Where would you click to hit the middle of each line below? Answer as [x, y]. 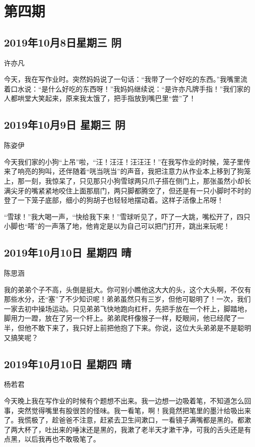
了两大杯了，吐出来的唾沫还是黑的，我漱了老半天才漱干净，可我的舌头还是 [124, 429]
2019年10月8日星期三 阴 [63, 42]
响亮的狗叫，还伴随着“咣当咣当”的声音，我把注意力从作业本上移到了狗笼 [134, 171]
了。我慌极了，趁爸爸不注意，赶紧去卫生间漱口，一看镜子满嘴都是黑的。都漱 [127, 420]
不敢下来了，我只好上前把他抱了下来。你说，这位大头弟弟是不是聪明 [141, 328]
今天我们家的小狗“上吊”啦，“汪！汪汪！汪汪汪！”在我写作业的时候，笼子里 [124, 161]
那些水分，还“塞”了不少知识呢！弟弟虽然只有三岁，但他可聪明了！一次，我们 [127, 299]
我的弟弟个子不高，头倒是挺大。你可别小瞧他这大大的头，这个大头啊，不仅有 [127, 289]
